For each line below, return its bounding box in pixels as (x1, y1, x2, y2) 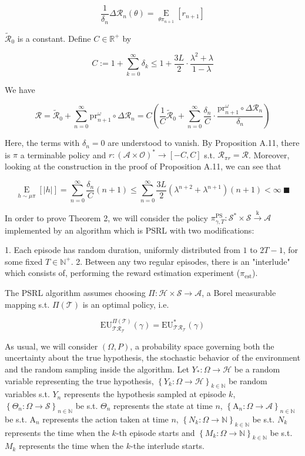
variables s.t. (5, 388, 50, 400)
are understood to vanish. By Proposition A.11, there (108, 137, 300, 149)
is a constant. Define (17, 32, 91, 44)
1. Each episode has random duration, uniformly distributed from (5, 244, 240, 256)
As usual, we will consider (5, 339, 98, 352)
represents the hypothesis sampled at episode (63, 388, 226, 400)
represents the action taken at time (42, 412, 169, 425)
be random (228, 374, 267, 387)
